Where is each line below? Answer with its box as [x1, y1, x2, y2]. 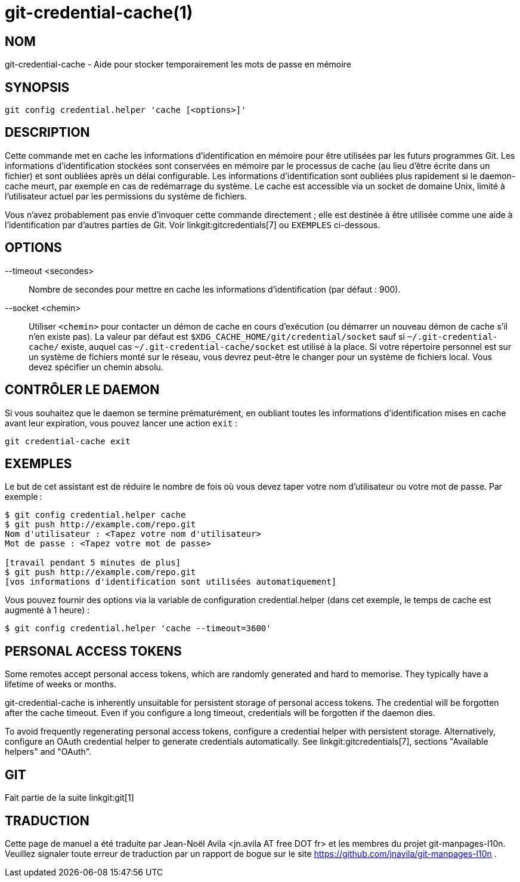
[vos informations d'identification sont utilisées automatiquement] [5, 577, 337, 587]
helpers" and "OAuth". [5, 746, 92, 757]
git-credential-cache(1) [5, 2, 193, 23]
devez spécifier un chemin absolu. [29, 361, 163, 372]
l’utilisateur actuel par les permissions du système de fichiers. [5, 190, 247, 201]
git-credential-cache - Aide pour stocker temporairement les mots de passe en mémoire [5, 59, 351, 70]
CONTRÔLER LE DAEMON [5, 382, 160, 398]
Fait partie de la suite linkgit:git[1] [5, 792, 134, 803]
